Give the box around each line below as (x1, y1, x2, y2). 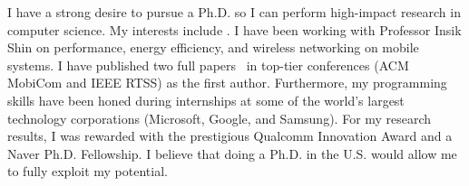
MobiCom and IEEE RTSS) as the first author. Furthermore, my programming (7, 73, 447, 92)
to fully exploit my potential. (7, 162, 168, 181)
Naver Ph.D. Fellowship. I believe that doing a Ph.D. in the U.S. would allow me (7, 144, 457, 163)
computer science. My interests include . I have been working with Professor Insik (7, 20, 462, 39)
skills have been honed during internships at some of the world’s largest (7, 90, 405, 109)
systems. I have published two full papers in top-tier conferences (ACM (7, 55, 409, 74)
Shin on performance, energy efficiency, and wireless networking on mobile (7, 38, 419, 57)
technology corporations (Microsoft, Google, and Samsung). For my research (7, 108, 432, 127)
